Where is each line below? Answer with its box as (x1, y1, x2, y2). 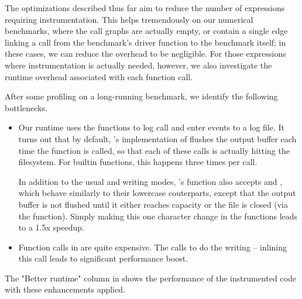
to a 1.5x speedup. (18, 221, 84, 233)
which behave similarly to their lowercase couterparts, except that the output (18, 187, 296, 199)
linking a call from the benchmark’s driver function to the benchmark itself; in (5, 36, 286, 48)
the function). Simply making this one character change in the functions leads (18, 209, 298, 222)
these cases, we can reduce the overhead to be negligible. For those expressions (5, 47, 286, 60)
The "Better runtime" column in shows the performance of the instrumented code (5, 271, 296, 284)
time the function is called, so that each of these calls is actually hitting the (18, 144, 290, 156)
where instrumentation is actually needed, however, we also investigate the (5, 59, 272, 71)
